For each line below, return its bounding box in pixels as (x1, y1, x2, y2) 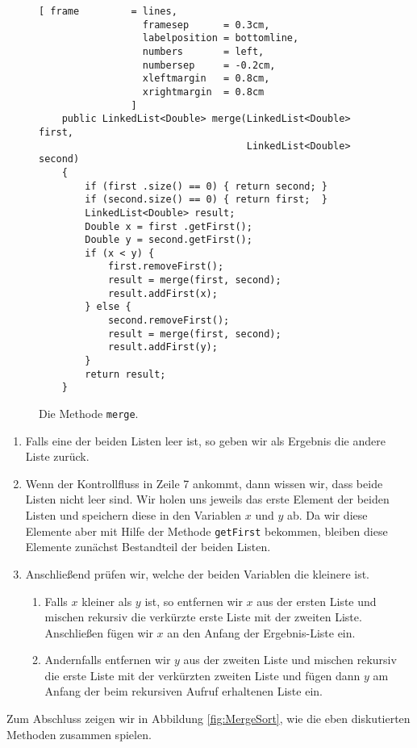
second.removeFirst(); (107, 315, 230, 327)
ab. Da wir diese (287, 507, 368, 524)
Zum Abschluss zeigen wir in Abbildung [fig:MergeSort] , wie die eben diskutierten (6, 710, 411, 727)
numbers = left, (142, 45, 265, 57)
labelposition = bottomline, (142, 32, 299, 44)
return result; (85, 368, 166, 380)
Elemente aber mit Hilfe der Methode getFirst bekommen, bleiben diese (25, 522, 388, 539)
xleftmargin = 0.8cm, (142, 73, 270, 85)
